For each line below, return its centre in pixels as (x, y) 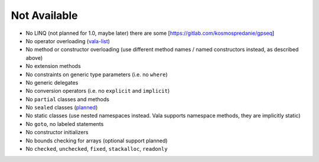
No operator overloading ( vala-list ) (68, 41)
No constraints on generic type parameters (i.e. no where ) (97, 74)
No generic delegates (52, 82)
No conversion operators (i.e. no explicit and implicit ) (98, 91)
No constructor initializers (57, 132)
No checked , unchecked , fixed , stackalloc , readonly (97, 149)
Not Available (44, 15)
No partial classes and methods (67, 99)
